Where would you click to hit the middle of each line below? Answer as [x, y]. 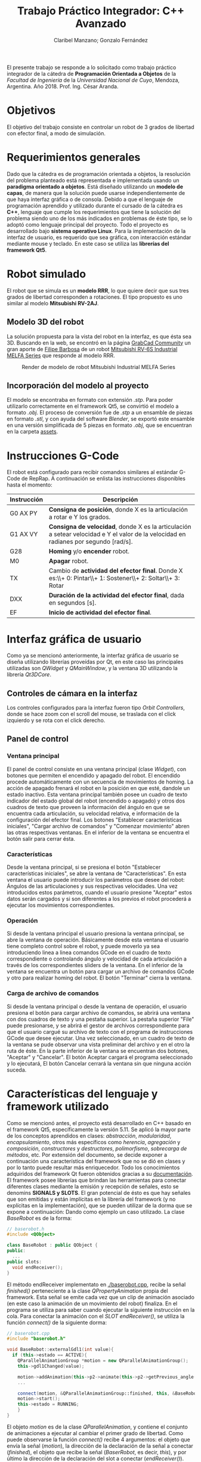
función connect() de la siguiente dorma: [57, 1322]
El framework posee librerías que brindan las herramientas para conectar [97, 1180]
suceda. [17, 1070]
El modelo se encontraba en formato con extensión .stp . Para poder [90, 400]
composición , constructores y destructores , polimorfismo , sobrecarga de [97, 1148]
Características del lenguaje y [82, 1094]
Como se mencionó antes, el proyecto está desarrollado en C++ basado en [99, 1123]
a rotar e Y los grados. [80, 517]
